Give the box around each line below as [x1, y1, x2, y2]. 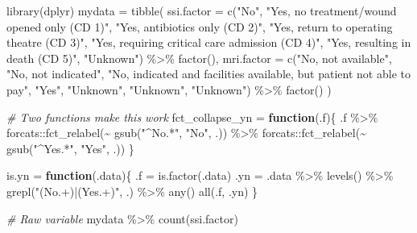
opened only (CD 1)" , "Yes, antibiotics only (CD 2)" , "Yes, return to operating [6, 18, 393, 35]
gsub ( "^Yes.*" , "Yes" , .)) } [6, 139, 134, 156]
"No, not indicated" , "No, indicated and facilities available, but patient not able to [6, 65, 411, 82]
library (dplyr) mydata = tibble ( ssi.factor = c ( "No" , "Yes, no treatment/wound [6, 2, 397, 19]
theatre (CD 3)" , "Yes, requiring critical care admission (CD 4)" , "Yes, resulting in [6, 34, 411, 51]
